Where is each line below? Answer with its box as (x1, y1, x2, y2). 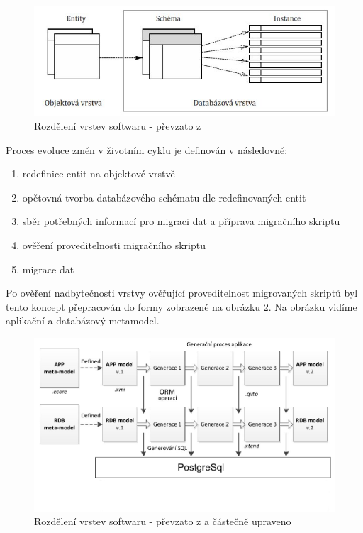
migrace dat (22, 261, 74, 276)
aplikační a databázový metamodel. (6, 313, 160, 328)
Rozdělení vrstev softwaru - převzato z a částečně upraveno (34, 514, 291, 529)
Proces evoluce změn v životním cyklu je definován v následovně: (6, 142, 288, 157)
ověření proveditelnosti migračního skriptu (22, 237, 206, 252)
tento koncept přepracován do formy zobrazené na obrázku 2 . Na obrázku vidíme (6, 299, 357, 314)
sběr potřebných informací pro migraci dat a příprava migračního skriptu (22, 214, 340, 229)
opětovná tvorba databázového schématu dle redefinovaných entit (22, 189, 306, 204)
